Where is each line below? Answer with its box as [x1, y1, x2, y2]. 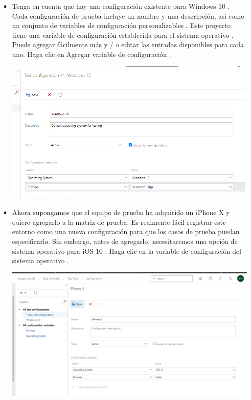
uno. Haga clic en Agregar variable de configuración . [12, 49, 171, 59]
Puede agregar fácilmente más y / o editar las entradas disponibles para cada [12, 39, 244, 50]
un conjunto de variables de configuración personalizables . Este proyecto [12, 20, 231, 30]
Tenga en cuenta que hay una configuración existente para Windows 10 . [12, 1, 229, 11]
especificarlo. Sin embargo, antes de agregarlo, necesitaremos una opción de [12, 236, 238, 246]
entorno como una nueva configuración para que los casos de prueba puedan [12, 226, 240, 237]
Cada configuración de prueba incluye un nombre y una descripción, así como [12, 10, 245, 21]
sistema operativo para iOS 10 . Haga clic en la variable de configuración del [12, 245, 241, 256]
